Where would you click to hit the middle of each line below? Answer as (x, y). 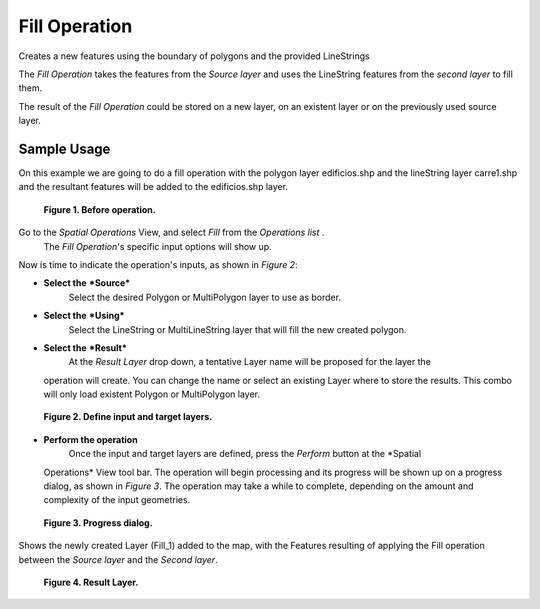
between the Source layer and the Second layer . (118, 559)
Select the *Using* (84, 316)
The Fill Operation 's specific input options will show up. (157, 246)
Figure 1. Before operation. (99, 209)
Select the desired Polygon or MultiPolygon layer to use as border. (205, 297)
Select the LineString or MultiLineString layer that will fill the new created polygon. (237, 329)
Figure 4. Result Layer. (91, 582)
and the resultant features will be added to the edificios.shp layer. (153, 187)
